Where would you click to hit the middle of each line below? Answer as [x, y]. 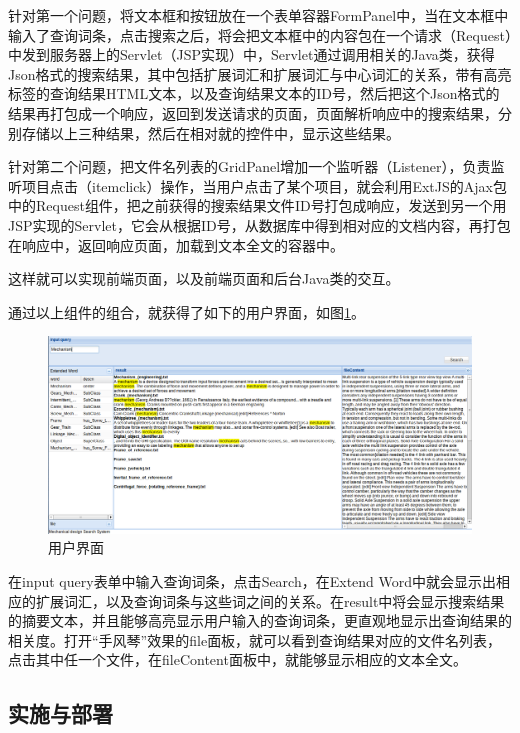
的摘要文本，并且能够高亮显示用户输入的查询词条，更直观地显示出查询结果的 [260, 620]
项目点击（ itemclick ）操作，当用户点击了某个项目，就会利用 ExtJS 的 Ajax [257, 185]
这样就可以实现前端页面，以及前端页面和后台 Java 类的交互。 [204, 278]
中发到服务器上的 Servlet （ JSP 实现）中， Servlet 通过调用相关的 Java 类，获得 [251, 54]
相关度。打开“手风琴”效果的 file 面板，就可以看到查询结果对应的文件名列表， [255, 639]
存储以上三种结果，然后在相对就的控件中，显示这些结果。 [210, 132]
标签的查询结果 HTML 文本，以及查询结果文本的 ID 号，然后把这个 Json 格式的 [254, 93]
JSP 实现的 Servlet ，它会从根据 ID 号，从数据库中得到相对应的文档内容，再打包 [259, 224]
